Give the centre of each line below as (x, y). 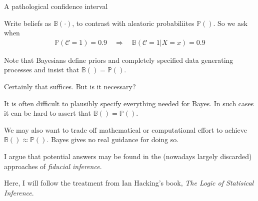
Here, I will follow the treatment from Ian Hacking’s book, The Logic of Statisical (129, 183)
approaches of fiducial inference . (53, 166)
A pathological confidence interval (56, 6)
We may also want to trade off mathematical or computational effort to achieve (125, 129)
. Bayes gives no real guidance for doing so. (113, 139)
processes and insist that (42, 70)
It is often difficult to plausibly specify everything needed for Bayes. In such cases (129, 103)
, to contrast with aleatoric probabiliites (133, 23)
